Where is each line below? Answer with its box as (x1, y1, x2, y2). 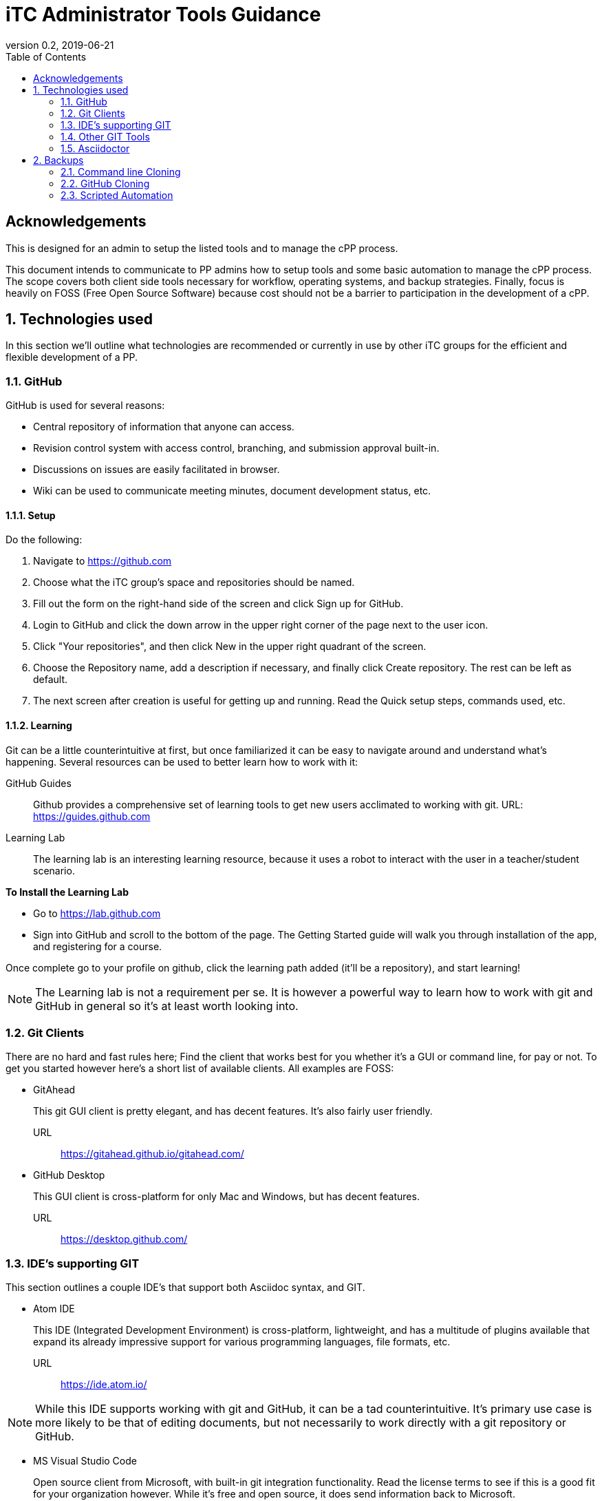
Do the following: (6, 534, 83, 546)
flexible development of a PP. (6, 351, 138, 364)
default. (33, 673, 68, 686)
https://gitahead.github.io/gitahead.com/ (61, 1148, 244, 1160)
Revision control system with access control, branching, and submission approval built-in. (33, 442, 440, 454)
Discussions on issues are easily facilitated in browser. (33, 463, 280, 476)
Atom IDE (33, 1303, 75, 1315)
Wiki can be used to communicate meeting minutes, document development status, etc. (33, 485, 431, 497)
